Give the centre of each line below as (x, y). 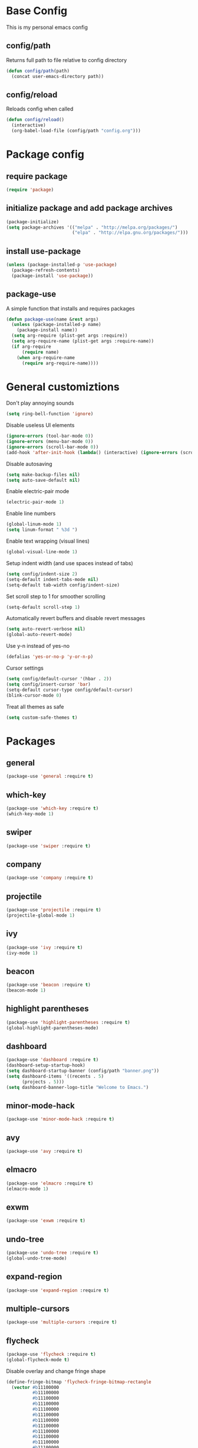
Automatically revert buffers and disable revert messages (76, 618)
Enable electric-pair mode (38, 491)
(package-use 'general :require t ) (50, 777)
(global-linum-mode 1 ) (34, 524)
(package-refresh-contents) (46, 270)
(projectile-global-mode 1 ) (41, 915)
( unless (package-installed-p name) (56, 325)
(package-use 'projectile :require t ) (54, 910)
